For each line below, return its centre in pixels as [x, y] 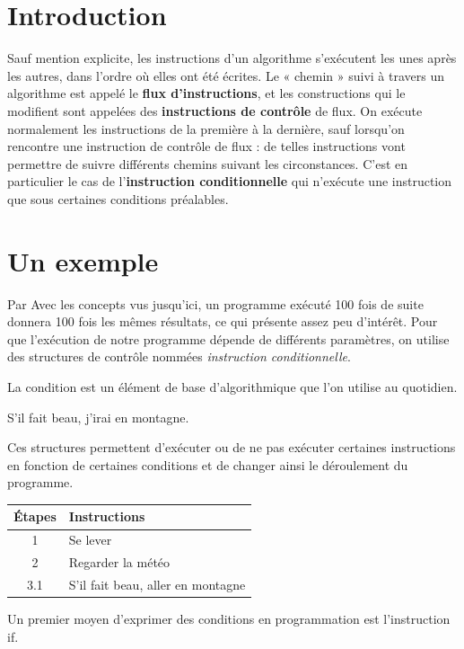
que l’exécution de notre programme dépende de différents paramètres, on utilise [228, 338]
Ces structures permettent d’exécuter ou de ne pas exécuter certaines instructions [232, 447]
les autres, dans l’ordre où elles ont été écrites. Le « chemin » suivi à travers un [226, 75]
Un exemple [83, 260]
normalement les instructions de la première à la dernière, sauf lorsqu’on [206, 128]
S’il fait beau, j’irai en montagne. [98, 417]
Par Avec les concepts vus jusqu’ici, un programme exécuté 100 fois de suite [215, 303]
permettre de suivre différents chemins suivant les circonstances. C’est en [208, 163]
